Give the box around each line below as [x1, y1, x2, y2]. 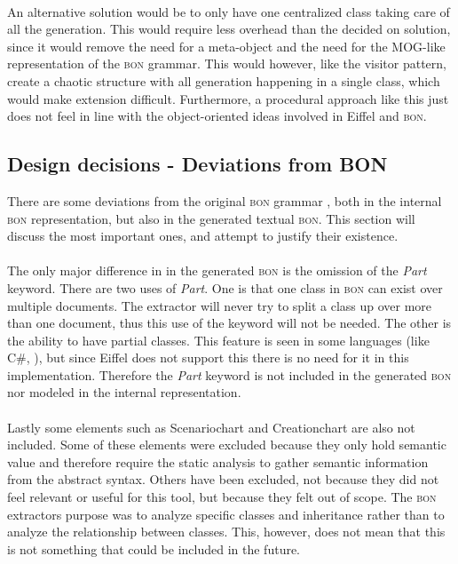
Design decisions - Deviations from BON [7, 150, 388, 178]
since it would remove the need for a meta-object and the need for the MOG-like [7, 36, 446, 55]
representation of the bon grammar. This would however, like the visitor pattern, [7, 54, 446, 73]
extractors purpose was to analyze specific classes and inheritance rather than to [7, 504, 445, 523]
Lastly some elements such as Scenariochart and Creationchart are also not [7, 417, 415, 436]
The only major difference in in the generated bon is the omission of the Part [7, 261, 427, 280]
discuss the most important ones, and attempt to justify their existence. [7, 226, 399, 245]
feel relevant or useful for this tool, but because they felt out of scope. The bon [7, 488, 437, 506]
